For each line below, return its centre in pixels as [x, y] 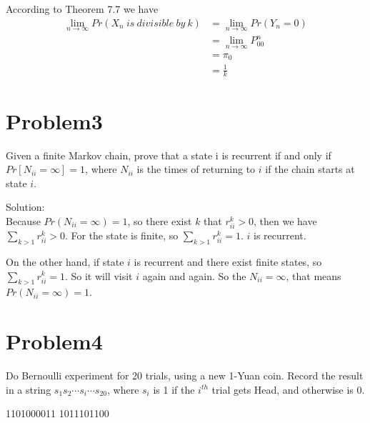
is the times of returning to [196, 169]
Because [23, 220]
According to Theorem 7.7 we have [82, 9]
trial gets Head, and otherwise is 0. [288, 389]
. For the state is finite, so [121, 235]
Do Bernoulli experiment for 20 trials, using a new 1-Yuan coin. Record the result [185, 375]
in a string [29, 389]
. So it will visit [99, 275]
